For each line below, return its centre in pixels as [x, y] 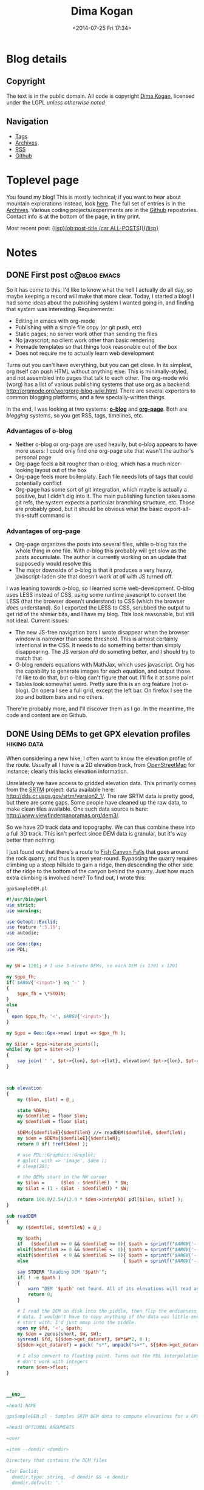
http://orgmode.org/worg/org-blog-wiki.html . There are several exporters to [101, 391]
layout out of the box [61, 470]
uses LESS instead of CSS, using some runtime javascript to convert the [96, 595]
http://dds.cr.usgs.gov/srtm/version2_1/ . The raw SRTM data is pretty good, [100, 796]
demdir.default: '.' [38, 1483]
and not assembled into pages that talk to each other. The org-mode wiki [97, 377]
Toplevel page [42, 180]
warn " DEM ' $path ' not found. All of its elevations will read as [114, 1289]
